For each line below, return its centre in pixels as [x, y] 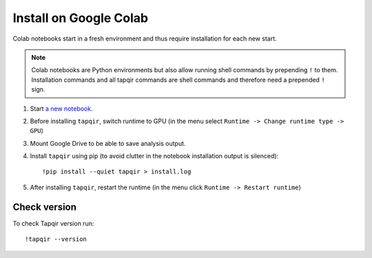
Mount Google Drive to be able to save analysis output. [108, 143]
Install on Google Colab [80, 18]
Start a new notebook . [61, 108]
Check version [45, 207]
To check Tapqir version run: [53, 223]
